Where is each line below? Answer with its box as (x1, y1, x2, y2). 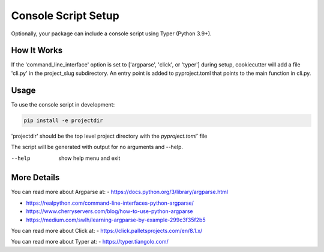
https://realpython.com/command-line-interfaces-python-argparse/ (26, 199, 194, 207)
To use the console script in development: (11, 101, 115, 108)
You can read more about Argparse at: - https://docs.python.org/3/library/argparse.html (11, 189, 228, 196)
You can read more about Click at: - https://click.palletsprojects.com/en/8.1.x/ (11, 227, 203, 234)
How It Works (11, 45, 63, 56)
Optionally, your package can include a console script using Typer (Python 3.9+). (11, 30, 212, 37)
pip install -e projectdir (23, 117, 103, 124)
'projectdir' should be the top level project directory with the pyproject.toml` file (11, 132, 208, 139)
